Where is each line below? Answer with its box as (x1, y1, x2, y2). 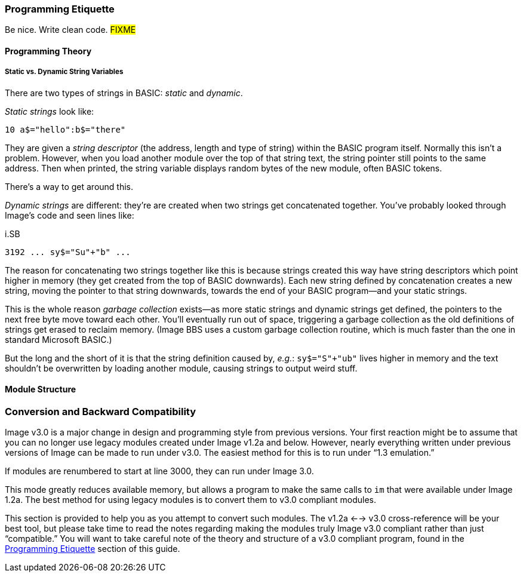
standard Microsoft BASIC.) (5, 334, 112, 345)
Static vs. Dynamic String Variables (5, 67, 124, 76)
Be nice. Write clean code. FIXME (5, 24, 136, 35)
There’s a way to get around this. (5, 181, 134, 192)
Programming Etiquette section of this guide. (5, 544, 180, 554)
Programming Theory (5, 45, 92, 56)
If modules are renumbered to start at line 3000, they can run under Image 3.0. (5, 466, 314, 477)
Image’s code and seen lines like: (5, 210, 134, 220)
